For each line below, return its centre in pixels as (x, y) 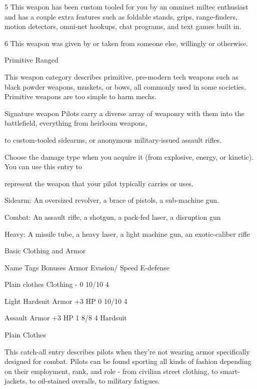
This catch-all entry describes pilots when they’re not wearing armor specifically (127, 351)
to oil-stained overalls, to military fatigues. (94, 381)
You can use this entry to (43, 166)
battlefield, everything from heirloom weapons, (76, 123)
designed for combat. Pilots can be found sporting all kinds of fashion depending (128, 361)
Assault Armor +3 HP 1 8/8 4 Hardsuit (66, 318)
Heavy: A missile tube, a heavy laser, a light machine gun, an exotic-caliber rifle (127, 234)
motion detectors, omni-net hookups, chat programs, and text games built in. (123, 26)
